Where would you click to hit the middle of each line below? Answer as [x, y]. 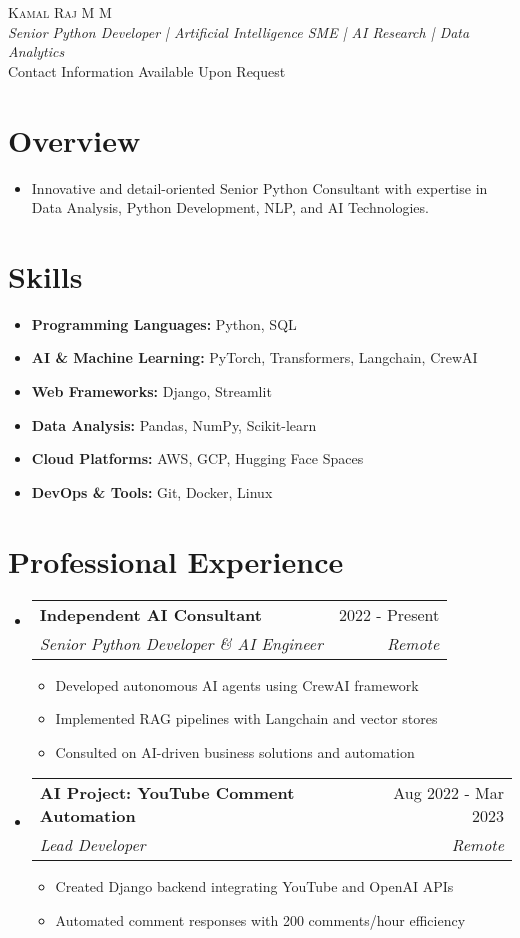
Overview [74, 139]
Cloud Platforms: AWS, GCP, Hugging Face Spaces [197, 458]
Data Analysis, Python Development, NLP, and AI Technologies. [230, 207]
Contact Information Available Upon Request [147, 70]
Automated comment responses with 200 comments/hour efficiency [260, 919]
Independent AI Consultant [150, 614]
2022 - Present [389, 614]
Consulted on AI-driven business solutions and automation [235, 751]
